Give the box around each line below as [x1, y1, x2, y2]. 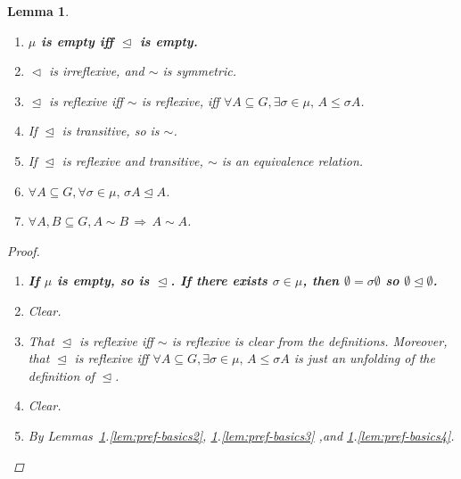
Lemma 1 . [7, 2, 70, 20]
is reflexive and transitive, [62, 151, 203, 169]
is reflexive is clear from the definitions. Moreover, [171, 331, 448, 350]
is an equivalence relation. [221, 151, 364, 169]
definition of [28, 366, 95, 384]
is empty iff [41, 31, 114, 50]
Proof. [7, 241, 40, 260]
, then [302, 271, 340, 290]
